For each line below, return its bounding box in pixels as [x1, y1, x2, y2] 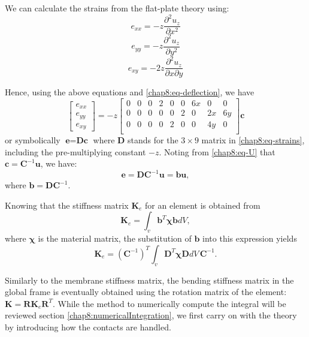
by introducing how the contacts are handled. [5, 321, 171, 333]
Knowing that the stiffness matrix [5, 198, 129, 211]
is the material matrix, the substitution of [38, 232, 192, 245]
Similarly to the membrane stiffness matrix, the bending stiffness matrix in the [5, 273, 294, 286]
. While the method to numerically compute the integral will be [52, 297, 286, 309]
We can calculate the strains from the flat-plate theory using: [5, 2, 229, 14]
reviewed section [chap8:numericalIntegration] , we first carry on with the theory [5, 309, 297, 321]
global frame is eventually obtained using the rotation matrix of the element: [5, 285, 287, 298]
